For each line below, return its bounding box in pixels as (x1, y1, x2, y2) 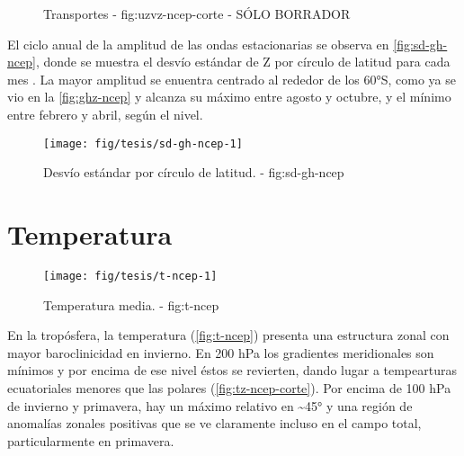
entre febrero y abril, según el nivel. (7, 104, 203, 123)
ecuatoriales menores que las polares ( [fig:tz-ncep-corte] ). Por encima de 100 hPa (7, 378, 451, 397)
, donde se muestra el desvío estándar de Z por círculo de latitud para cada (35, 52, 451, 71)
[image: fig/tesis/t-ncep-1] (43, 269, 218, 282)
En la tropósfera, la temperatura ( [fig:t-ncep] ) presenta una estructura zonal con (7, 326, 450, 344)
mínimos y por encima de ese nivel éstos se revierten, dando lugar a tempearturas (7, 361, 457, 380)
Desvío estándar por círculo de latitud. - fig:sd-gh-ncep (43, 163, 344, 182)
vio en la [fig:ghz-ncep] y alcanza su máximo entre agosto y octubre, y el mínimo (7, 87, 451, 106)
